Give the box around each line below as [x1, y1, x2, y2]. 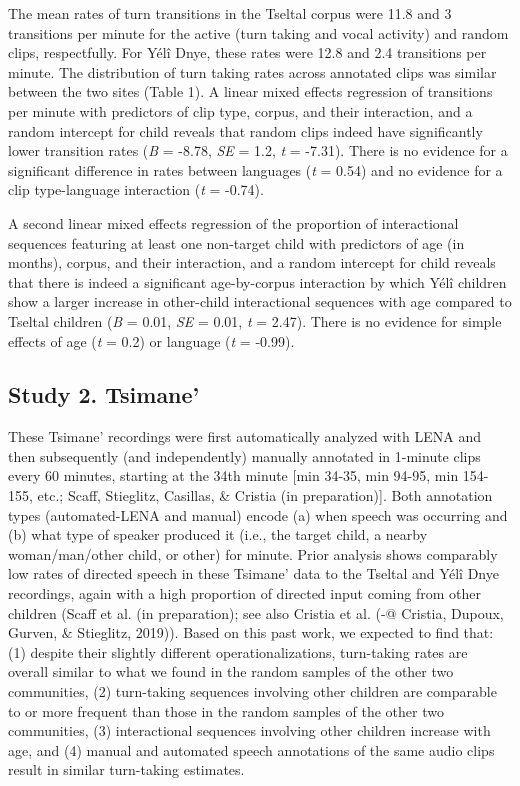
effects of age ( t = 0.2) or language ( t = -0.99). [8, 330, 295, 351]
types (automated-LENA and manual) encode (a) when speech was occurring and [8, 504, 508, 525]
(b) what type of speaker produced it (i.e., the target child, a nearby [8, 524, 428, 545]
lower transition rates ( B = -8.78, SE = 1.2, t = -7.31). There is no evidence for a [8, 140, 508, 161]
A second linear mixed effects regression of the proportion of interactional [8, 212, 459, 233]
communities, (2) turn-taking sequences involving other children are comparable [8, 681, 497, 702]
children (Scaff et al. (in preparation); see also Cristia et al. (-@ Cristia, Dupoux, [8, 602, 504, 623]
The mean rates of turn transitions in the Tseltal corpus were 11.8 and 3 [8, 3, 452, 23]
